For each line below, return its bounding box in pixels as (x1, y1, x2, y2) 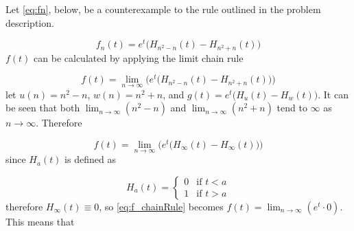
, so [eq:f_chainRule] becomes (99, 199, 224, 213)
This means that (5, 214, 75, 228)
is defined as (64, 152, 116, 166)
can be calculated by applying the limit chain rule (34, 50, 244, 65)
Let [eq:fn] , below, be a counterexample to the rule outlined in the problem (5, 2, 321, 16)
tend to (276, 100, 307, 115)
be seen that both (5, 100, 80, 115)
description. (5, 15, 54, 30)
